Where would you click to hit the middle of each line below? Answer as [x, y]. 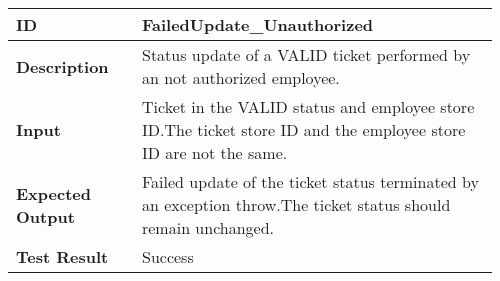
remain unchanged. [208, 227]
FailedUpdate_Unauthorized [257, 24]
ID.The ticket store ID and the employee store [303, 129]
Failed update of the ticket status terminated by [310, 181]
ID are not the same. [214, 152]
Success [167, 256]
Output [45, 216]
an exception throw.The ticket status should [296, 204]
